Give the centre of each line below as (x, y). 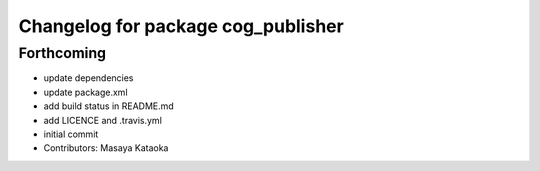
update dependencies (88, 78)
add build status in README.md (108, 106)
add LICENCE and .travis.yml (102, 120)
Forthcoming (62, 53)
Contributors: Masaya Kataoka (106, 148)
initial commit (71, 134)
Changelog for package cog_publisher (181, 26)
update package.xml (86, 92)
